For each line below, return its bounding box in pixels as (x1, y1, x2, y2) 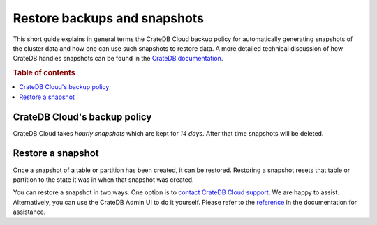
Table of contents (13, 68, 76, 78)
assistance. (13, 208, 46, 216)
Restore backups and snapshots (13, 10, 204, 26)
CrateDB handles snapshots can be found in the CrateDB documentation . (13, 54, 223, 63)
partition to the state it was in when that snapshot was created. (13, 175, 195, 184)
